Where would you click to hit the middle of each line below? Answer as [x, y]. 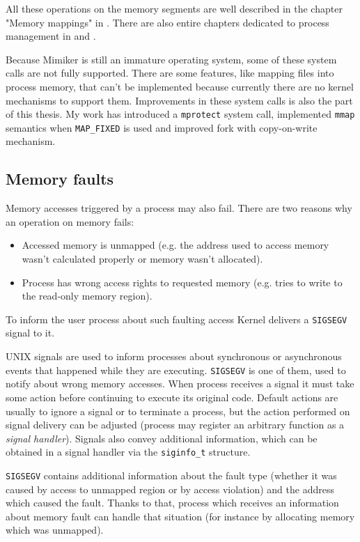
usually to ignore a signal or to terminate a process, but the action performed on [178, 411]
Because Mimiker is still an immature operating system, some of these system [171, 59]
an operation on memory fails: [70, 221]
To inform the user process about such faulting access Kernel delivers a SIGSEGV [177, 319]
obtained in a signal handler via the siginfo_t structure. [128, 452]
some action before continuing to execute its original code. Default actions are [172, 397]
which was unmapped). [55, 530]
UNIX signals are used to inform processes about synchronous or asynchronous [174, 356]
